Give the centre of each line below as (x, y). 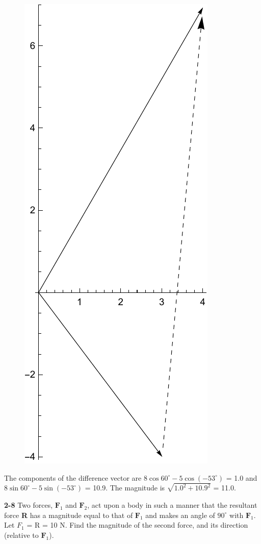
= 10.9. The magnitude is (125, 488)
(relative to (21, 535)
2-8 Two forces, (29, 505)
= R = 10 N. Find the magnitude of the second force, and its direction (137, 525)
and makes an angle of (180, 515)
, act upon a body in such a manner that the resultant (172, 505)
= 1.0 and (242, 477)
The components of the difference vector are (73, 477)
